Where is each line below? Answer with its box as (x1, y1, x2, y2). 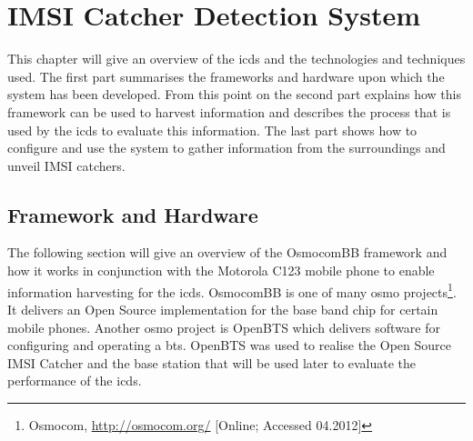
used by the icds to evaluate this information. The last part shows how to (7, 120, 418, 139)
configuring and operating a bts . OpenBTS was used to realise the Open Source (7, 336, 451, 355)
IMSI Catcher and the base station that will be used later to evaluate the (7, 353, 417, 372)
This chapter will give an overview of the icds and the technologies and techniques (7, 49, 466, 68)
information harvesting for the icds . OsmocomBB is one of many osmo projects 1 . (7, 279, 457, 301)
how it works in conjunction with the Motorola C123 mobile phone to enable (7, 261, 435, 280)
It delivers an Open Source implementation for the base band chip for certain (7, 299, 438, 318)
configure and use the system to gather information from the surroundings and (7, 138, 446, 157)
